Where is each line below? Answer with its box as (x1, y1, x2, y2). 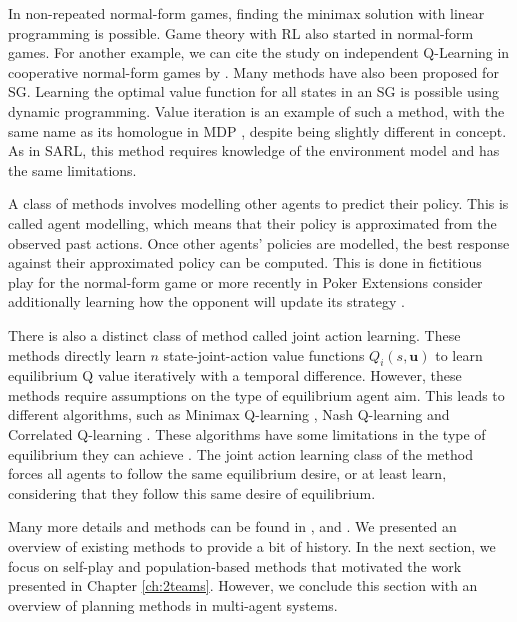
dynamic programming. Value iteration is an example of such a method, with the (8, 100, 505, 121)
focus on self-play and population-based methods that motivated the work (8, 555, 462, 576)
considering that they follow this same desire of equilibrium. (8, 482, 376, 503)
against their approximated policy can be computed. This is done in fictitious (8, 252, 482, 273)
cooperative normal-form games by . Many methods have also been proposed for (8, 61, 499, 82)
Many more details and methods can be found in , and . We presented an (8, 516, 457, 537)
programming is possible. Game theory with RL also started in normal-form (8, 22, 474, 43)
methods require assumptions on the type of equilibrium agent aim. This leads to (8, 384, 505, 405)
